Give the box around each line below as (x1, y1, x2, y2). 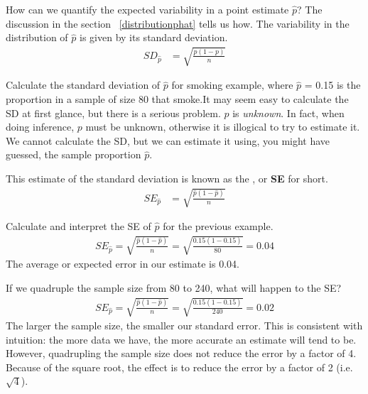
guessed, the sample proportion (6, 147, 141, 162)
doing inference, (6, 119, 75, 134)
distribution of (6, 30, 68, 45)
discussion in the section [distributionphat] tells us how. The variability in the (6, 16, 350, 31)
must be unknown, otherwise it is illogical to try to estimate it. (85, 119, 360, 134)
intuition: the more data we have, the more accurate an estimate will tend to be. (6, 332, 357, 346)
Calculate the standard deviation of (6, 77, 161, 92)
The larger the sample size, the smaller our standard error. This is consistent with (6, 318, 363, 333)
